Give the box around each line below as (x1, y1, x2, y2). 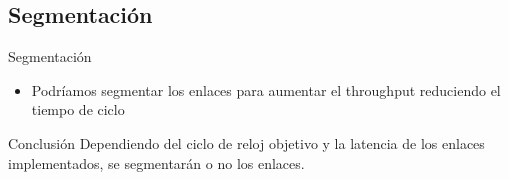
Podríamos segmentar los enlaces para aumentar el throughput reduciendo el (31, 79, 501, 100)
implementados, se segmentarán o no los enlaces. (8, 152, 305, 173)
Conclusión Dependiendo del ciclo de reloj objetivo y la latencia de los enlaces (8, 132, 485, 153)
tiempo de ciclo (31, 99, 125, 120)
